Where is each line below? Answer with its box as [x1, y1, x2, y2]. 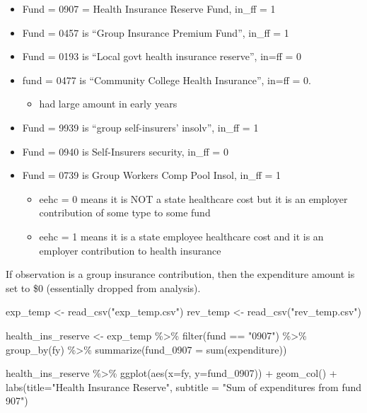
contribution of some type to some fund [39, 205, 211, 220]
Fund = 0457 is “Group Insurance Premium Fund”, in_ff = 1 [22, 25, 289, 40]
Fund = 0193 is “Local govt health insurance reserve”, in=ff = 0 [22, 49, 302, 64]
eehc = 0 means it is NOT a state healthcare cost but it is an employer [39, 191, 348, 206]
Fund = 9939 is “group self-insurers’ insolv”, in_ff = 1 [22, 120, 259, 134]
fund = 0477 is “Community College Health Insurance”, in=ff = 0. [22, 72, 311, 87]
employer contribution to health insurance [39, 243, 221, 257]
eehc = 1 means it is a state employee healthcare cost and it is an [39, 228, 324, 243]
